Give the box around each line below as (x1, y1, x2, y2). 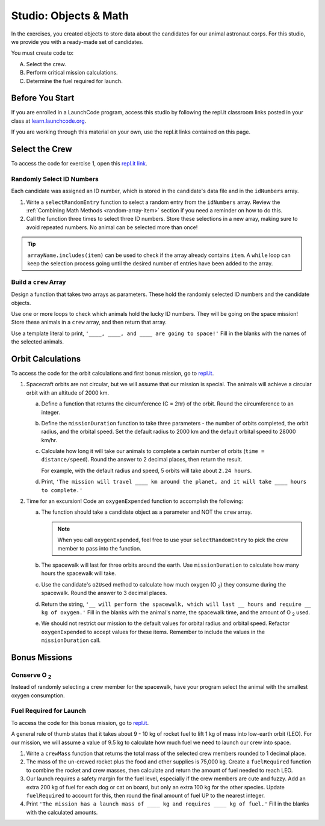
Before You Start (11, 93, 75, 103)
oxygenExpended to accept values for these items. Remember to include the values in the (41, 628, 265, 635)
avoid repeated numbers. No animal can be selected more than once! (26, 223, 198, 231)
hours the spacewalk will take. (41, 570, 117, 577)
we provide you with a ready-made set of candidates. (11, 38, 144, 45)
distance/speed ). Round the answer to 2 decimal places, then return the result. (41, 456, 243, 463)
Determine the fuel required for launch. (26, 77, 123, 84)
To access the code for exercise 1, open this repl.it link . (11, 160, 147, 167)
